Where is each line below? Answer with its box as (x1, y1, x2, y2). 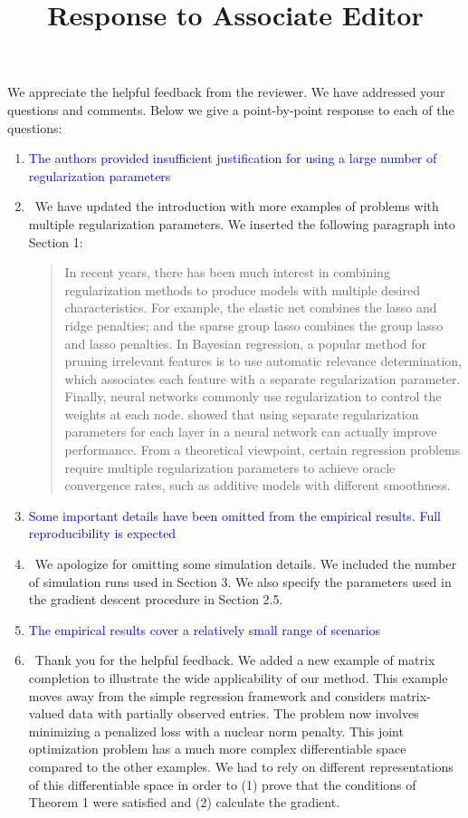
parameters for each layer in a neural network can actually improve (64, 422, 437, 441)
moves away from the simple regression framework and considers (28, 686, 386, 705)
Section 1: (28, 232, 83, 251)
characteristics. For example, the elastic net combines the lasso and (64, 298, 437, 317)
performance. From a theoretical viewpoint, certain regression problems (64, 440, 461, 459)
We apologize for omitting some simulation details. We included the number (34, 554, 457, 573)
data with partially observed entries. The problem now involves (68, 704, 419, 723)
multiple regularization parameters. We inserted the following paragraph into (28, 214, 455, 233)
